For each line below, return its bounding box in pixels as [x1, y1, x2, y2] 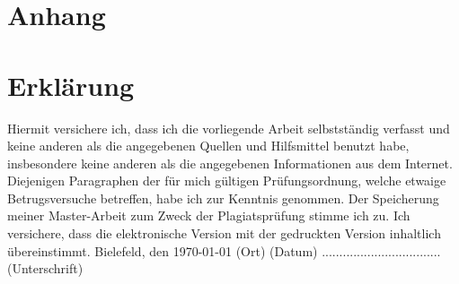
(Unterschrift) [7, 259, 84, 278]
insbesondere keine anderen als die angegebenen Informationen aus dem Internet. [7, 153, 453, 172]
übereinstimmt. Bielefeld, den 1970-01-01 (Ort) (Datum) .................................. [7, 241, 441, 260]
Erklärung [7, 66, 135, 103]
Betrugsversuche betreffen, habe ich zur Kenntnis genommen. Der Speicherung [7, 188, 439, 207]
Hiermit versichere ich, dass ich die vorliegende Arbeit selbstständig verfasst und [7, 118, 450, 137]
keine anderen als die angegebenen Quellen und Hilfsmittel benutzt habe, [7, 136, 410, 155]
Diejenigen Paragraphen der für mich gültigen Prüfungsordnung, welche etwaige [7, 171, 446, 190]
